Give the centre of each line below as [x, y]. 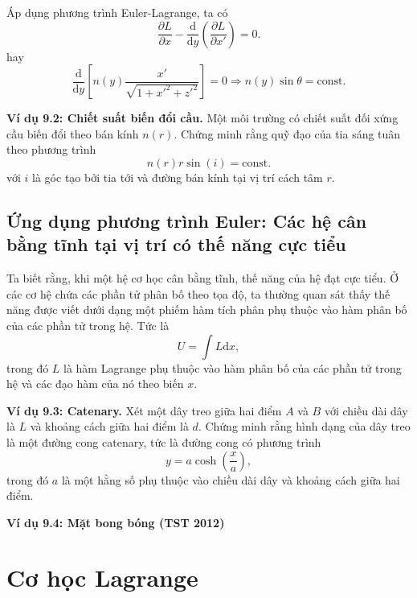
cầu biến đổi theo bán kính [73, 133]
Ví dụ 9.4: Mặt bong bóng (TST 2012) [116, 522]
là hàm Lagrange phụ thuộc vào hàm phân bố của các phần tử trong [233, 367]
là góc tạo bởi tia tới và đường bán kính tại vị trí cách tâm [178, 177]
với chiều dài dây [366, 410]
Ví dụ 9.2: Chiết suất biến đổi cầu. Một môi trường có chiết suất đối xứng [202, 118]
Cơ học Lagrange [102, 577]
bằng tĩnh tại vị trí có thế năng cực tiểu [176, 244]
